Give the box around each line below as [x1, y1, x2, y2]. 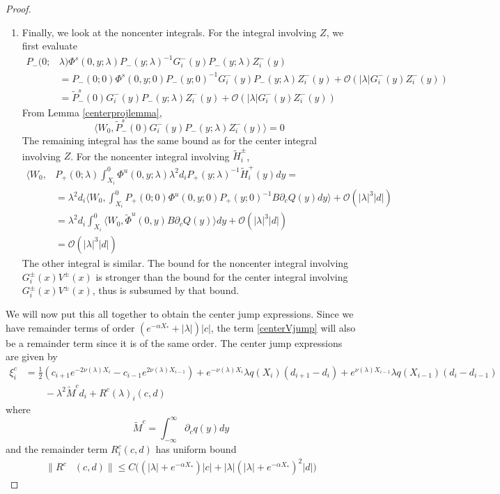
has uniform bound [155, 442, 237, 456]
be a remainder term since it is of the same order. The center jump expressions [6, 335, 343, 350]
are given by [6, 349, 58, 364]
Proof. [6, 1, 31, 15]
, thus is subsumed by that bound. [92, 283, 240, 298]
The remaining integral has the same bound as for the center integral [22, 132, 317, 147]
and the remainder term [6, 442, 108, 456]
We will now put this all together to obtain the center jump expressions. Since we [6, 307, 354, 321]
